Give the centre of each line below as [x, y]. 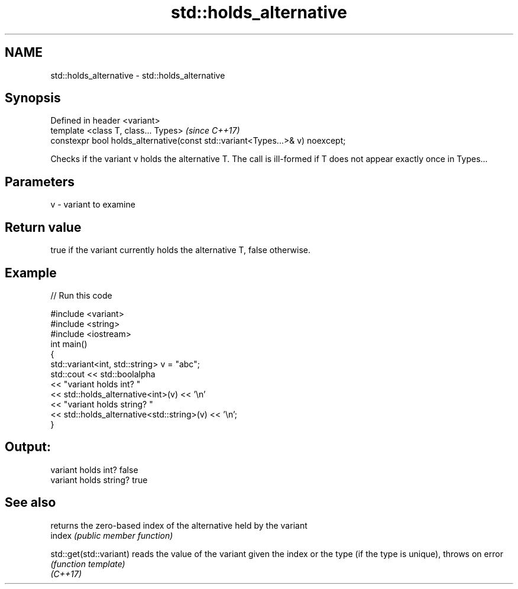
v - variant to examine [93, 205]
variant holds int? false [94, 470]
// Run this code [81, 295]
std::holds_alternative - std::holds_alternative [138, 75]
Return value [43, 227]
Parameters [40, 182]
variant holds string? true [99, 480]
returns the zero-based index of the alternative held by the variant [179, 525]
